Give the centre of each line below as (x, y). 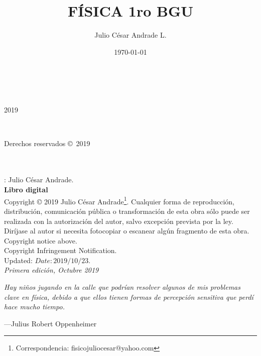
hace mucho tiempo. (34, 307)
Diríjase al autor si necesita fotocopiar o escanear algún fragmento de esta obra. (127, 231)
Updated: (18, 260)
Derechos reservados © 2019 (47, 143)
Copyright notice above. (41, 240)
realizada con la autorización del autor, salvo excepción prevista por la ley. (119, 221)
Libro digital (26, 190)
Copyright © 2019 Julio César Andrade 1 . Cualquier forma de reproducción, (119, 200)
